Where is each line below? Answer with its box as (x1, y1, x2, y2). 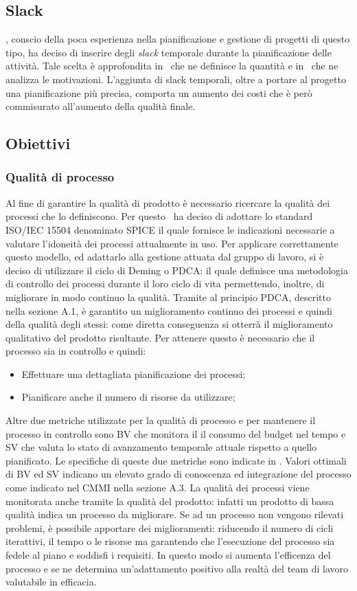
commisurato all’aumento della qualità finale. (5, 99, 196, 113)
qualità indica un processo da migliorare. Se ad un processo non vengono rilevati (5, 507, 344, 522)
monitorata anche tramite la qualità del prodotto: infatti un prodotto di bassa (5, 493, 334, 508)
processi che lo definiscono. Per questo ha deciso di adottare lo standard (5, 209, 313, 223)
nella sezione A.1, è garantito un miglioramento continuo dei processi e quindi (5, 303, 332, 317)
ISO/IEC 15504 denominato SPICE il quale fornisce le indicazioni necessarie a (5, 222, 335, 236)
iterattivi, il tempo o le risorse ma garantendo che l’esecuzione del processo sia (5, 534, 335, 548)
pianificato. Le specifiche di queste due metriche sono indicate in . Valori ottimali (5, 453, 347, 467)
